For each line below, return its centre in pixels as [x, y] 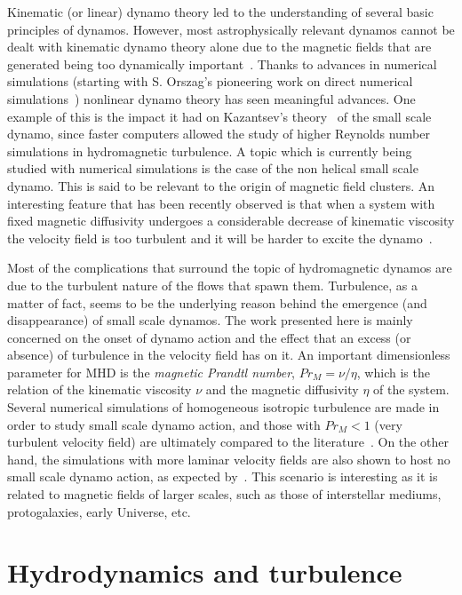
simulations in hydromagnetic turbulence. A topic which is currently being [210, 151]
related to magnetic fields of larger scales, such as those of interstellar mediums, [224, 494]
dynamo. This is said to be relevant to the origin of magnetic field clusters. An [221, 185]
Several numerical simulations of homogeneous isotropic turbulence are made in [223, 407]
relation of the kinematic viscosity [100, 389]
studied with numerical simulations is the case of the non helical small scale [213, 168]
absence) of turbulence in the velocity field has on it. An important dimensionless [229, 355]
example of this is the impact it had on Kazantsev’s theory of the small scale [219, 116]
